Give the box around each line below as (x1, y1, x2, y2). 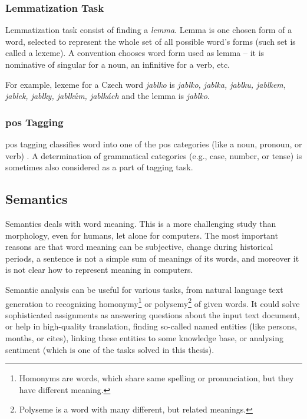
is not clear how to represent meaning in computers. (5, 263, 193, 276)
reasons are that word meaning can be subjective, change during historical (5, 240, 273, 253)
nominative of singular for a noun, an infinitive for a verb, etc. (5, 58, 230, 70)
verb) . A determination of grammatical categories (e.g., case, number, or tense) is (5, 149, 302, 161)
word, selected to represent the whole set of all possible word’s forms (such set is (5, 35, 296, 47)
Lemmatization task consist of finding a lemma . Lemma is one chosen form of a (5, 24, 292, 36)
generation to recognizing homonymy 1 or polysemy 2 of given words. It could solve (5, 295, 300, 309)
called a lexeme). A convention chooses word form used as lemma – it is (5, 47, 265, 59)
